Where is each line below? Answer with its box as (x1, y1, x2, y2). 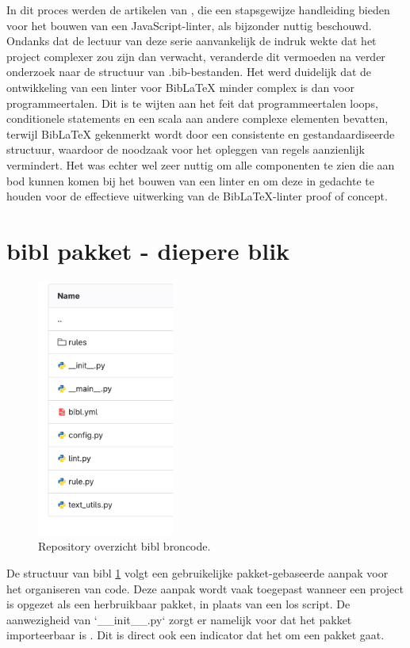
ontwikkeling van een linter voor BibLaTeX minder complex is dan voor (6, 78, 354, 95)
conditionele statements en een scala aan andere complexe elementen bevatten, (6, 110, 389, 127)
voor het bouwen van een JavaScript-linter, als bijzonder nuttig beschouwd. (6, 17, 372, 33)
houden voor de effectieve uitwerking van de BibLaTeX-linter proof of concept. (6, 188, 388, 204)
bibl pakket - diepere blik (6, 234, 290, 266)
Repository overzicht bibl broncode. (38, 538, 211, 555)
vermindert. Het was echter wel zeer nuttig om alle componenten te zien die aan (6, 156, 395, 173)
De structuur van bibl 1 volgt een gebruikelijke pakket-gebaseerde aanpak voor (6, 565, 389, 581)
